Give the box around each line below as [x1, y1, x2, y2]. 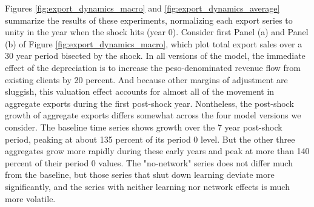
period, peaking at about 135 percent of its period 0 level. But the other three [5, 132, 295, 145]
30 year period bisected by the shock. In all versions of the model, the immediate [5, 49, 306, 62]
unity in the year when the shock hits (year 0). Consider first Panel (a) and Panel [5, 25, 309, 38]
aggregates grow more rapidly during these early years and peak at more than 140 [5, 144, 310, 157]
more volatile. [5, 192, 56, 205]
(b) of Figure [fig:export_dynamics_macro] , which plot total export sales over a [5, 37, 302, 50]
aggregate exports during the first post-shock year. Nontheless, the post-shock [5, 97, 294, 109]
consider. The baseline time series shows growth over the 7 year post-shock [5, 120, 282, 133]
